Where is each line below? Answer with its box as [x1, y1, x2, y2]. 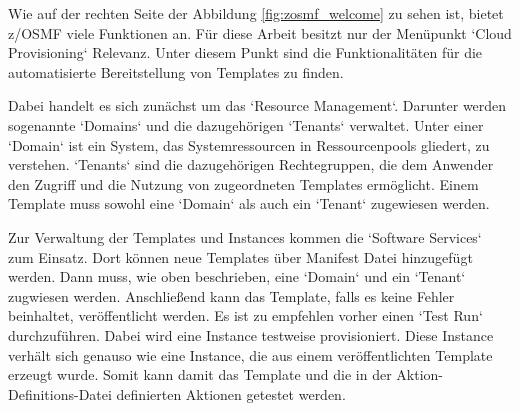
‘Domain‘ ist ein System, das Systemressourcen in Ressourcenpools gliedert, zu [8, 134, 490, 155]
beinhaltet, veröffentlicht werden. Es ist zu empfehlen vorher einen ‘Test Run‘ [8, 305, 483, 326]
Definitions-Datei [8, 383, 112, 404]
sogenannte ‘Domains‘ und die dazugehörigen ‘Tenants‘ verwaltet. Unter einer [8, 114, 484, 135]
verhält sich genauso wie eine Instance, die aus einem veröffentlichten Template [8, 344, 493, 365]
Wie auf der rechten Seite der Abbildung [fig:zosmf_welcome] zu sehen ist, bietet [8, 3, 504, 23]
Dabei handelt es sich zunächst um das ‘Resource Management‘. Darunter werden [8, 95, 507, 116]
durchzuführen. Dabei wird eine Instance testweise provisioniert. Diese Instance [8, 324, 494, 345]
